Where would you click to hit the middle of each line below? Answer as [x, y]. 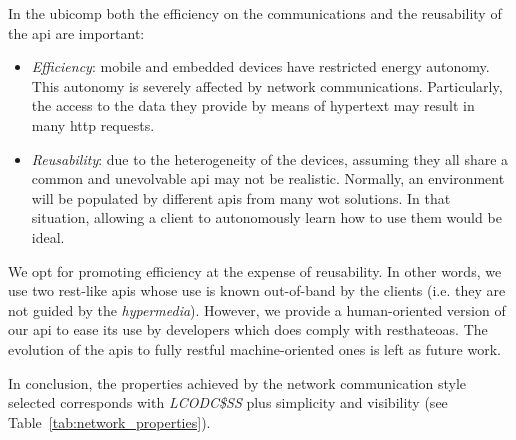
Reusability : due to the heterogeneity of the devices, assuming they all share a [270, 158]
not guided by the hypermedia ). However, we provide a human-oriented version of [257, 309]
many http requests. [93, 124]
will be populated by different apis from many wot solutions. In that [241, 197]
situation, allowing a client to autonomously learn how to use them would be [266, 217]
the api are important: [76, 32]
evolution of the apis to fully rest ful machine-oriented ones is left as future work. [254, 348]
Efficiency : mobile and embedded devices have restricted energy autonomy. [260, 66]
